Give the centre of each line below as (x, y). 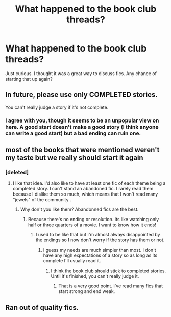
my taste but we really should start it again (75, 158)
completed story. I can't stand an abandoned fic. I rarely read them (83, 189)
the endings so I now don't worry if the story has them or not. (100, 240)
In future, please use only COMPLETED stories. (82, 95)
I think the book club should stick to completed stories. (108, 271)
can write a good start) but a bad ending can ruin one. (73, 133)
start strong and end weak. (87, 291)
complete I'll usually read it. (72, 261)
